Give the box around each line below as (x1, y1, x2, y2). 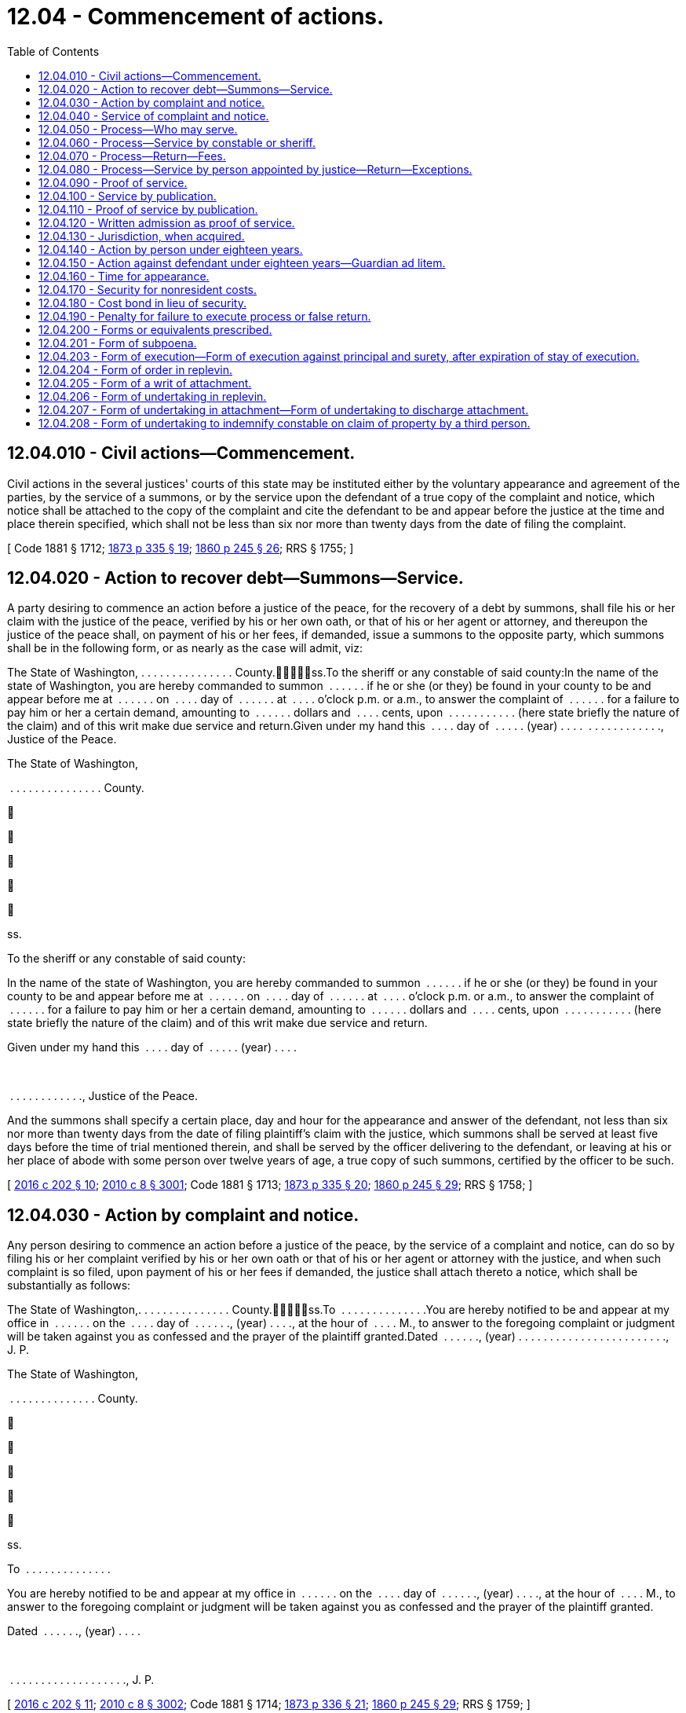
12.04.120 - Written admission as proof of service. (38, 215, 295, 229)
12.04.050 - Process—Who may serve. (38, 122, 238, 136)
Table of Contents (7, 44, 100, 58)
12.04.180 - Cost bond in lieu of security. (38, 295, 246, 310)
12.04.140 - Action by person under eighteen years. (38, 242, 303, 256)
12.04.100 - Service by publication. (38, 189, 217, 203)
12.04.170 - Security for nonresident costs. (38, 282, 257, 296)
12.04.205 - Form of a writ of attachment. (38, 376, 252, 390)
